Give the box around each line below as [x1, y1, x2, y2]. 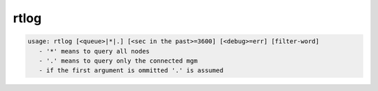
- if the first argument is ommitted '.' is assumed [38, 67, 224, 74]
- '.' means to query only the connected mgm [38, 56, 198, 65]
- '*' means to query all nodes [38, 47, 150, 55]
